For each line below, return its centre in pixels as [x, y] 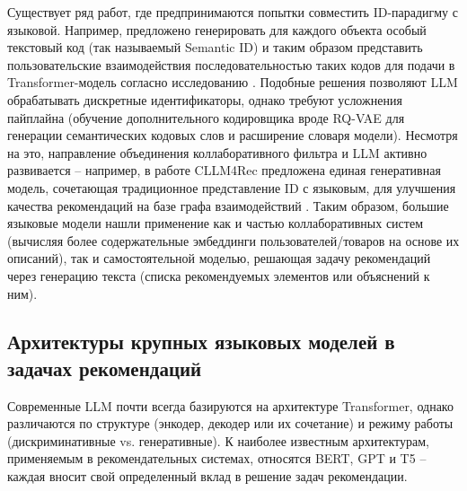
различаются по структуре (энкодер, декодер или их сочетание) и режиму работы [230, 423]
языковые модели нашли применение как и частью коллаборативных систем [216, 223]
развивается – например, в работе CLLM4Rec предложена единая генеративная [224, 170]
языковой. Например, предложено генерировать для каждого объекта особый [217, 29]
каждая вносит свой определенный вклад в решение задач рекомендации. [207, 476]
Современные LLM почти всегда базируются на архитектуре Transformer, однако [230, 405]
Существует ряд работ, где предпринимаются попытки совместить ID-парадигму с [233, 12]
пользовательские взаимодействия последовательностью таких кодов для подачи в [231, 64]
